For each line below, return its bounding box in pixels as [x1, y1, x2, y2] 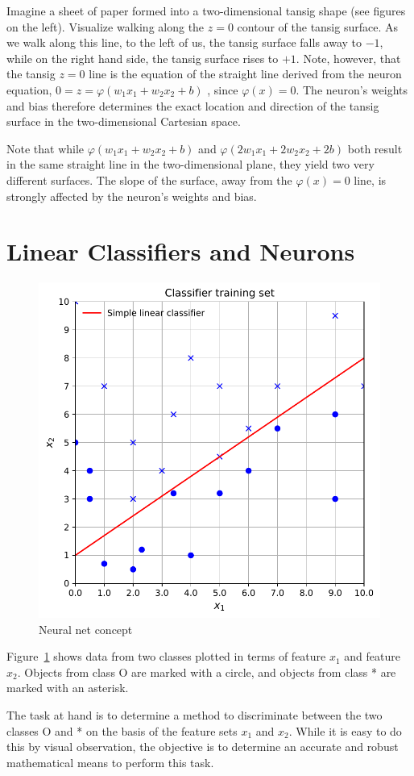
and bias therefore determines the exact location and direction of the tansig [6, 97, 379, 114]
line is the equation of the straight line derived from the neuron [89, 65, 402, 82]
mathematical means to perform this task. [6, 753, 214, 770]
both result [347, 140, 403, 156]
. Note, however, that [296, 49, 401, 66]
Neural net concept [39, 620, 133, 637]
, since [207, 81, 238, 98]
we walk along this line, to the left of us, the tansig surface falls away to [6, 34, 362, 51]
